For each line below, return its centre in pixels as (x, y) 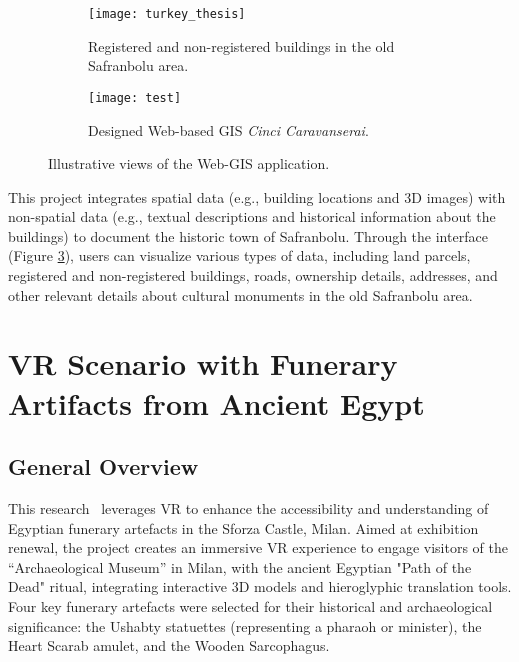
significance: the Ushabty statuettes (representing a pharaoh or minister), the (245, 625)
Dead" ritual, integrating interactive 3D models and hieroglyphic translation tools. (260, 586)
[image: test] (135, 97)
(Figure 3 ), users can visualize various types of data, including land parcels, (239, 255)
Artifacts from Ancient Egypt (216, 402)
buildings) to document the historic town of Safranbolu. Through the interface (248, 235)
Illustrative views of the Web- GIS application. (189, 163)
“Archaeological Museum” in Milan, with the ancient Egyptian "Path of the (240, 566)
